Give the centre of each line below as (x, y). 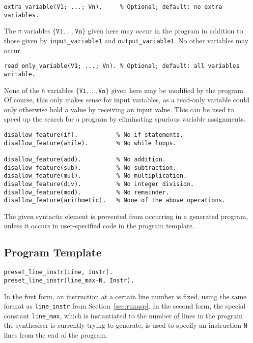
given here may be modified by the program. (178, 90)
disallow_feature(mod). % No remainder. (87, 192)
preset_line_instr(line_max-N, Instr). (69, 280)
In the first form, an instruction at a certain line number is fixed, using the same (125, 296)
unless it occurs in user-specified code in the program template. (99, 226)
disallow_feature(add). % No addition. (85, 159)
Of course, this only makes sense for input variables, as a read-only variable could (127, 100)
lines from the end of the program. (56, 335)
